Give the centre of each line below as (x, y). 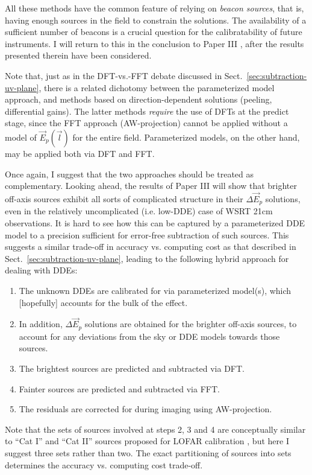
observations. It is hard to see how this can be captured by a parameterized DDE (155, 222)
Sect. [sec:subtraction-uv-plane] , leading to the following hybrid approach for (147, 258)
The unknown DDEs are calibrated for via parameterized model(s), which (155, 290)
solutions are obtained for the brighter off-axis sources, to (191, 324)
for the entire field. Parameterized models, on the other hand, (186, 137)
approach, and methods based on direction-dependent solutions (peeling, (139, 99)
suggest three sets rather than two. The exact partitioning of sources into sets (148, 452)
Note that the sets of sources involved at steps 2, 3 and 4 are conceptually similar (155, 429)
